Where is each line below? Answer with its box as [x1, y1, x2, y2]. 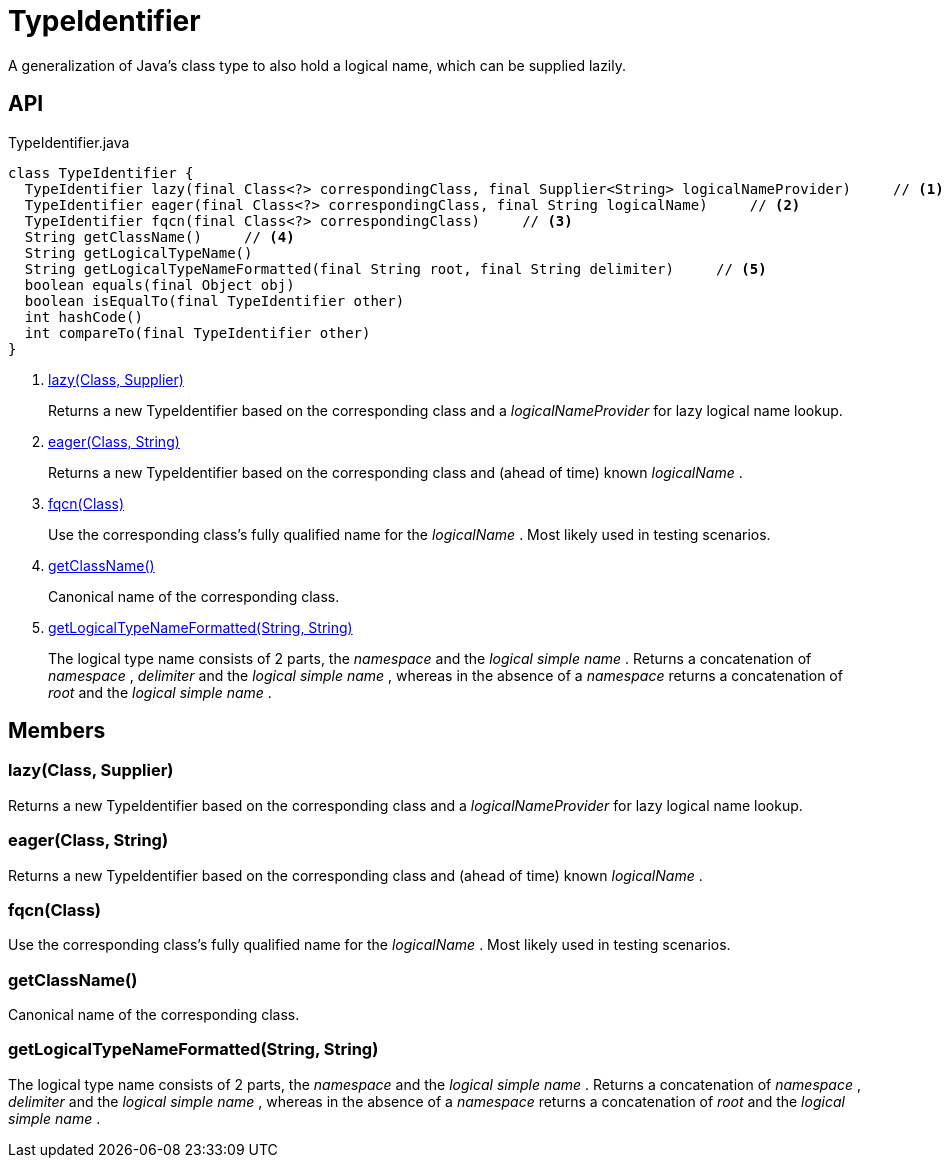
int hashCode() [24, 308, 143, 325]
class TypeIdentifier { [8, 164, 194, 181]
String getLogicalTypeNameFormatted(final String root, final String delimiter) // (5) [24, 260, 767, 277]
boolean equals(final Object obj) [24, 276, 295, 293]
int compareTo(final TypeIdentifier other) [24, 324, 371, 341]
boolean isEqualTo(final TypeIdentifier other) [24, 292, 405, 309]
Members [8, 718, 106, 744]
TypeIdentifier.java [8, 133, 130, 151]
